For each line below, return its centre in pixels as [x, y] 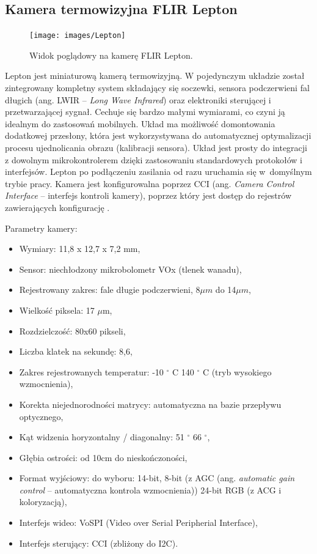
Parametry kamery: [41, 228]
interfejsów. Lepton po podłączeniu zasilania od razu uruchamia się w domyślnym [158, 172]
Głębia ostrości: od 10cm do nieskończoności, [103, 457]
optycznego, [41, 416]
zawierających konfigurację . [57, 207]
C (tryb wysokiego [237, 371]
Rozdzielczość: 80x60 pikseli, [72, 331]
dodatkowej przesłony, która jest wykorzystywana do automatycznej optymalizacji [158, 135]
